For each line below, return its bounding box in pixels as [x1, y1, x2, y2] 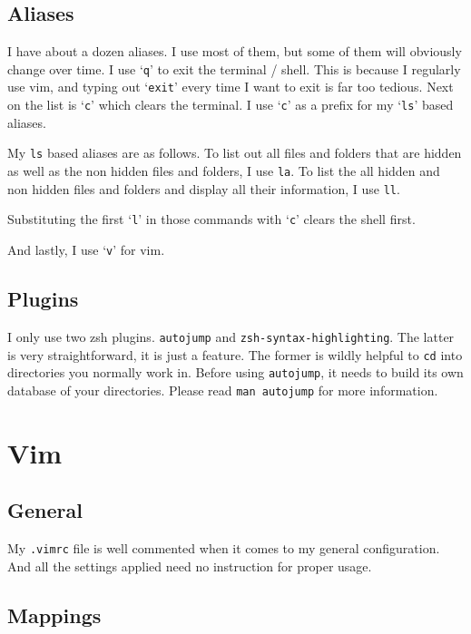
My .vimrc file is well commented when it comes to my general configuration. [7, 539, 440, 558]
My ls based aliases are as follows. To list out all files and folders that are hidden [7, 143, 462, 162]
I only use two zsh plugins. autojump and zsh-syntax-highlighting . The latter [7, 327, 455, 346]
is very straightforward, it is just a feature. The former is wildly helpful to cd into [7, 345, 463, 364]
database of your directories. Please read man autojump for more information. [7, 380, 438, 399]
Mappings [7, 600, 102, 629]
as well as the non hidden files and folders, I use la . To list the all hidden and [7, 161, 440, 180]
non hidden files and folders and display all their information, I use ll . [7, 179, 400, 198]
